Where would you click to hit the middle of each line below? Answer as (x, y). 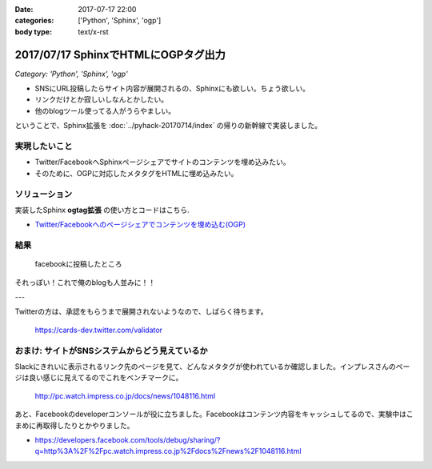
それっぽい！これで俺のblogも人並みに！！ (85, 282)
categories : (34, 21)
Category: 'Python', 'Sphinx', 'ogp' (71, 74)
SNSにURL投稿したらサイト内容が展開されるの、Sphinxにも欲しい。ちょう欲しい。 (172, 89)
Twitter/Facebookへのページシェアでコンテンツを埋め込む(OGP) (140, 225)
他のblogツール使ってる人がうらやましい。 (105, 110)
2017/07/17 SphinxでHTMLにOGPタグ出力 (120, 55)
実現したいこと (44, 146)
